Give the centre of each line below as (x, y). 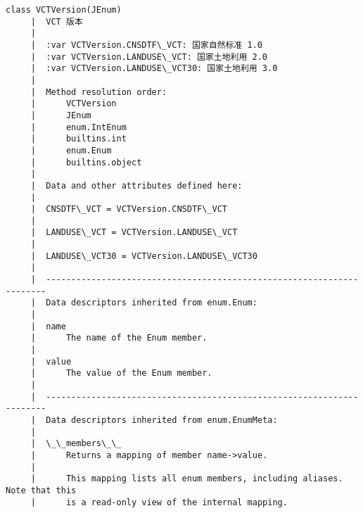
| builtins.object (86, 162)
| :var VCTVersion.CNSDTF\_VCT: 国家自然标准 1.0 (146, 45)
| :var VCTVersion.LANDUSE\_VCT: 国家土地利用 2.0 (149, 57)
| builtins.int (78, 139)
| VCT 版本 (57, 21)
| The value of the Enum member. (121, 373)
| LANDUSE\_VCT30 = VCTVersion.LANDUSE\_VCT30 (144, 256)
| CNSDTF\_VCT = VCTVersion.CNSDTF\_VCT (129, 209)
